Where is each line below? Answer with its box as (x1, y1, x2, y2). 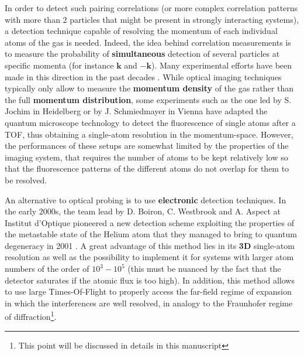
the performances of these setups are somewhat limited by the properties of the (5, 139, 289, 152)
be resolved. (5, 173, 47, 186)
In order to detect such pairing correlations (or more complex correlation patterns (5, 2, 298, 13)
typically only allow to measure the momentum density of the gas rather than (5, 82, 293, 94)
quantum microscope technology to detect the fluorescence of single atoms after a (5, 116, 296, 128)
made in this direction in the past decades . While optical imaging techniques (5, 70, 282, 83)
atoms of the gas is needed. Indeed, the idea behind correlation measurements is (5, 36, 291, 48)
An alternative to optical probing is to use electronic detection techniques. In (5, 193, 286, 206)
